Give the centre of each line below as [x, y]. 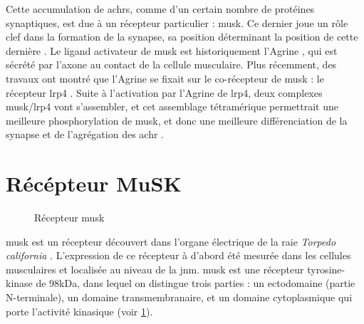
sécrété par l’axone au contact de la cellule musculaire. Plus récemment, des [171, 64]
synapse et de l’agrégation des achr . [85, 134]
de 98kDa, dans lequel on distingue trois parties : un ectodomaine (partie [196, 283]
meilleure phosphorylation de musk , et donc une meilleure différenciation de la [177, 120]
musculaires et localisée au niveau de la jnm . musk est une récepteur [155, 269]
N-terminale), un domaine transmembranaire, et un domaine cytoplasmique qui [179, 297]
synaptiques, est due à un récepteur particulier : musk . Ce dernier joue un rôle [177, 22]
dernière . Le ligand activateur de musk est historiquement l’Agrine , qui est [172, 50]
